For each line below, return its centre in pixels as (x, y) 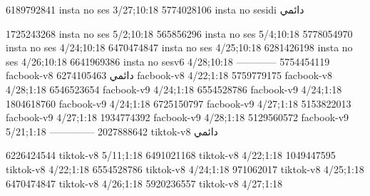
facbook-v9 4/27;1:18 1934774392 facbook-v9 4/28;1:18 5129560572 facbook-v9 (178, 117)
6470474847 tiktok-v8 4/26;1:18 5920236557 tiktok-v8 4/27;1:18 (144, 183)
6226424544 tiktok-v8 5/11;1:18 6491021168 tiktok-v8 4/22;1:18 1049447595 (171, 155)
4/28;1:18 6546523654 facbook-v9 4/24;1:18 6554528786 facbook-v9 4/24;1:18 (174, 89)
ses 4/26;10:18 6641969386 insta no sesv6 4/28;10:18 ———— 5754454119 (168, 61)
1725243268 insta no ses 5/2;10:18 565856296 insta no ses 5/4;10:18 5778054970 (179, 33)
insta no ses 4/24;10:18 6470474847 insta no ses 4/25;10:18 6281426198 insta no (179, 47)
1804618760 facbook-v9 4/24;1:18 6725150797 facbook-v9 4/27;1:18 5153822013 (179, 103)
